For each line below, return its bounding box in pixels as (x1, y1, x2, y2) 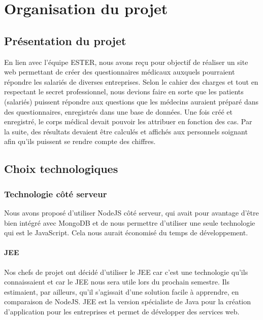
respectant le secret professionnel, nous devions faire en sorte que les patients (4, 86, 244, 97)
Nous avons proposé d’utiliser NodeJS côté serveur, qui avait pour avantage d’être (4, 207, 259, 218)
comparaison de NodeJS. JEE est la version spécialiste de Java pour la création (4, 296, 251, 307)
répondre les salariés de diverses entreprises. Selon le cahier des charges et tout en (4, 76, 258, 87)
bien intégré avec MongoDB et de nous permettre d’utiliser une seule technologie (4, 217, 255, 228)
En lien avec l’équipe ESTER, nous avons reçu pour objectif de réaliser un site (4, 56, 248, 67)
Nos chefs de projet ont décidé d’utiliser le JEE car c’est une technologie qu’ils (4, 266, 248, 277)
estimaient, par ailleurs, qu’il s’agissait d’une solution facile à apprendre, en (4, 286, 239, 297)
